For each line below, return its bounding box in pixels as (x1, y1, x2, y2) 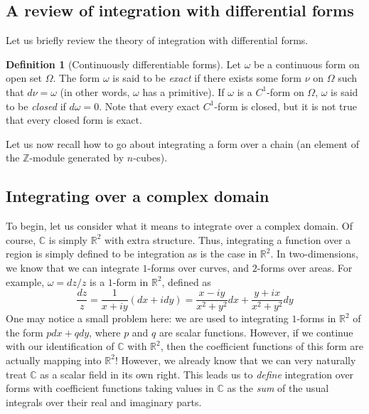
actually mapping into (6, 352, 102, 367)
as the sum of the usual (227, 381, 329, 396)
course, (6, 232, 36, 247)
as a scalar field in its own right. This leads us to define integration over (40, 366, 354, 381)
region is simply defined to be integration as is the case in (6, 246, 257, 261)
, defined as (161, 274, 211, 289)
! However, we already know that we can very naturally (114, 352, 356, 367)
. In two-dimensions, (270, 246, 358, 261)
